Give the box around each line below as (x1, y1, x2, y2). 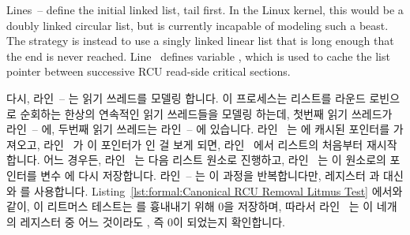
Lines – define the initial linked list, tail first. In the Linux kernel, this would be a (6, 2, 404, 17)
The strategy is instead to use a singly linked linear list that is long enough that (6, 32, 394, 49)
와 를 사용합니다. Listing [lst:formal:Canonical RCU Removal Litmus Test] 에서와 (6, 182, 403, 199)
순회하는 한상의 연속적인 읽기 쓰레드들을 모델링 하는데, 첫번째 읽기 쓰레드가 (20, 105, 393, 121)
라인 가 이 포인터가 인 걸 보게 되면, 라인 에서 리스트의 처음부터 (43, 136, 363, 152)
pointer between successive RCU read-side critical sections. (6, 63, 291, 80)
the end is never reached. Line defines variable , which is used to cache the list (6, 47, 390, 64)
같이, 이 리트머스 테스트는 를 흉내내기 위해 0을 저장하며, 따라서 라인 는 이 (6, 198, 374, 214)
